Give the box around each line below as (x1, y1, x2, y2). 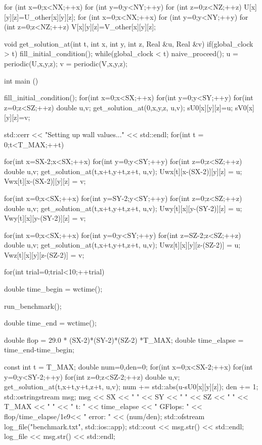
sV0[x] (235, 102, 254, 112)
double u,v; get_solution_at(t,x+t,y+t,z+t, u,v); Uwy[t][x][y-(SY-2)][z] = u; (4, 203, 242, 213)
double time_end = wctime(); (4, 317, 97, 328)
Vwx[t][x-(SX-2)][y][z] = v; (4, 176, 86, 186)
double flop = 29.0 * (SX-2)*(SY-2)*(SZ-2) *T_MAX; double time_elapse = (4, 334, 244, 345)
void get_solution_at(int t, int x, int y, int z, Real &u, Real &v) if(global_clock (4, 38, 253, 49)
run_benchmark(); (4, 300, 62, 311)
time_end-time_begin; (4, 344, 74, 355)
